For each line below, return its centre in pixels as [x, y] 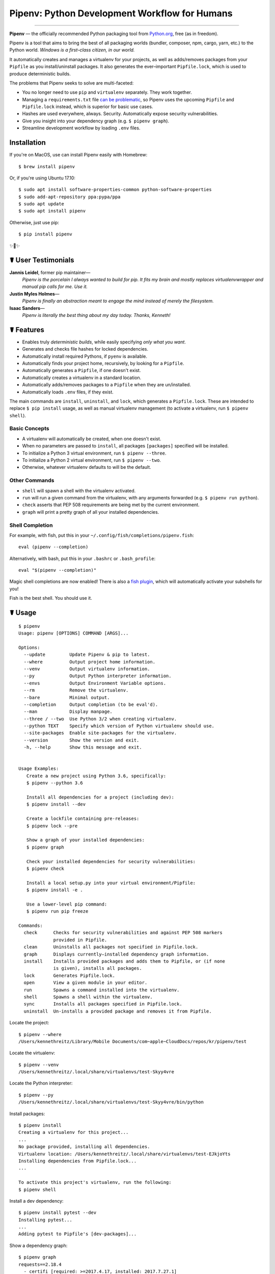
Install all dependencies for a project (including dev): [100, 797]
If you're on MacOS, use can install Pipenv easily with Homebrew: [78, 155]
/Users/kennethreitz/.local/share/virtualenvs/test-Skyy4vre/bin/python [111, 1102]
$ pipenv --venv [39, 1065]
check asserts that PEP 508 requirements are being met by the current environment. [111, 505]
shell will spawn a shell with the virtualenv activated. [79, 490]
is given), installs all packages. [98, 968]
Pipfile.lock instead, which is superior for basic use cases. [88, 107]
